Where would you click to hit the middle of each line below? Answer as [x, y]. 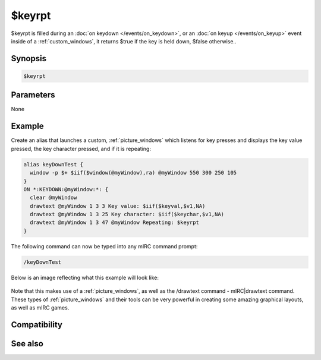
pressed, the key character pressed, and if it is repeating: [81, 149]
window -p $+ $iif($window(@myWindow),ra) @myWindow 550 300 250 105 [133, 173]
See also [27, 344]
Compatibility [37, 325]
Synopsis [29, 59]
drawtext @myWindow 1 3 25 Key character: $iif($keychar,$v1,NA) [127, 214]
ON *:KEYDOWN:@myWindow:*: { [66, 189]
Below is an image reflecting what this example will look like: [85, 277]
